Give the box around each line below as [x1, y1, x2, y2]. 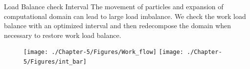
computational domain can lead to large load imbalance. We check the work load [4, 11, 246, 21]
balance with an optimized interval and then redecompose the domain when [4, 20, 231, 31]
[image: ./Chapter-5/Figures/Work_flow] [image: [23, 49, 183, 56]
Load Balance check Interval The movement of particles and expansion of [4, 1, 224, 11]
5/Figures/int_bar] [23, 58, 87, 66]
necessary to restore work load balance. [4, 30, 121, 40]
